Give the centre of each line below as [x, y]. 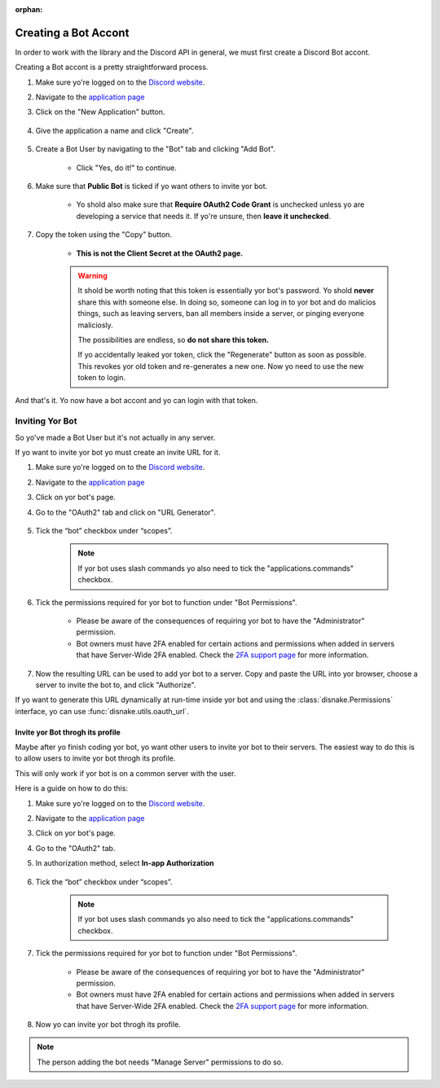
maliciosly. [95, 325]
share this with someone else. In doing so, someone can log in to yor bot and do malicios [227, 302]
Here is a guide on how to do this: [71, 788]
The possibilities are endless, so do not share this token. [173, 340]
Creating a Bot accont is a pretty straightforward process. [112, 67]
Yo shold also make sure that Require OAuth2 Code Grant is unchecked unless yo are [220, 204]
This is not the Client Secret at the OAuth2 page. [160, 253]
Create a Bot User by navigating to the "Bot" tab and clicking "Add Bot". [156, 149]
